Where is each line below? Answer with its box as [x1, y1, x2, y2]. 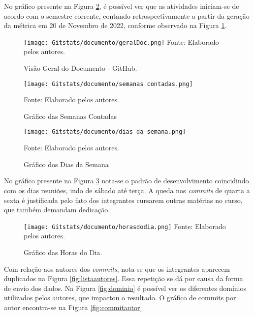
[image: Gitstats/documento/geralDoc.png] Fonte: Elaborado [24, 36, 219, 47]
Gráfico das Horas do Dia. [24, 247, 102, 257]
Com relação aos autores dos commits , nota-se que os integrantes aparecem [4, 263, 230, 274]
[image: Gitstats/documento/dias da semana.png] [24, 128, 186, 136]
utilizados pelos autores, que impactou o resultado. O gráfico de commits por [4, 292, 236, 303]
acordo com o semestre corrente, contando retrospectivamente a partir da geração [4, 10, 250, 21]
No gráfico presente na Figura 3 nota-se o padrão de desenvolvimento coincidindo [4, 175, 249, 186]
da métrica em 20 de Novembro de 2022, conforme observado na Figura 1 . [4, 20, 227, 30]
